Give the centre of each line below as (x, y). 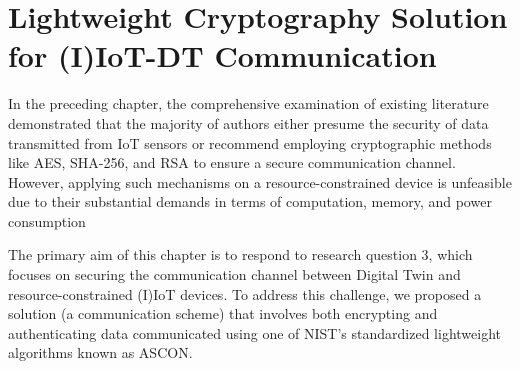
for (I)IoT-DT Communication (222, 55)
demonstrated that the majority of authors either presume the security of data (248, 122)
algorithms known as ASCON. (100, 352)
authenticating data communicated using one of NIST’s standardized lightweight (255, 332)
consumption (47, 220)
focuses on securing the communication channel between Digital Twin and (234, 274)
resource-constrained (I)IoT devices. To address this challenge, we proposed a (245, 293)
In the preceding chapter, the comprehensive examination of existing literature (248, 103)
